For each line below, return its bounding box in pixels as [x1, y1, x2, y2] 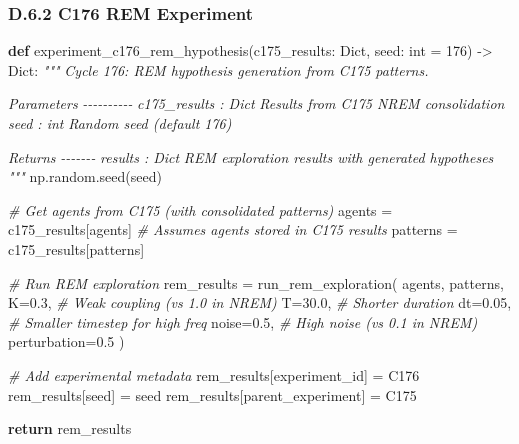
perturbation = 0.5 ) [8, 331, 125, 352]
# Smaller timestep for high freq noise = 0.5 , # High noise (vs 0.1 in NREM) [8, 311, 478, 332]
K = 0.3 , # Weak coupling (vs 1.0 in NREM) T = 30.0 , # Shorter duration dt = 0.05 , [8, 292, 512, 313]
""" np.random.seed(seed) [8, 166, 162, 187]
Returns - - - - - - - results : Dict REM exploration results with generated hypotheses [8, 146, 494, 167]
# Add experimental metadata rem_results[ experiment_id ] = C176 [8, 364, 420, 385]
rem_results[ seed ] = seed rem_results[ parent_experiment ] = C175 [8, 384, 417, 405]
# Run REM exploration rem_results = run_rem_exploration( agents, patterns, [8, 272, 504, 293]
